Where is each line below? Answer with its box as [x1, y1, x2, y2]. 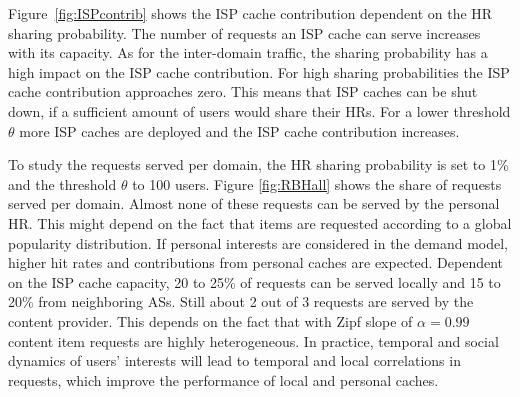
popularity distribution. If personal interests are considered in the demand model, [8, 232, 509, 253]
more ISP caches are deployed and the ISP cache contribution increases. [19, 120, 460, 141]
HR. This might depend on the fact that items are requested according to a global [8, 212, 512, 233]
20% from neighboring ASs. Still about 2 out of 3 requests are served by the [8, 291, 474, 312]
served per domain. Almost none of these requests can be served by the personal [8, 193, 500, 214]
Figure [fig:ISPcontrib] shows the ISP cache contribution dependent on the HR [8, 3, 493, 23]
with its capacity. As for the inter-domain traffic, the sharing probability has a [8, 42, 488, 63]
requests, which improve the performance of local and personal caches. [8, 369, 439, 390]
